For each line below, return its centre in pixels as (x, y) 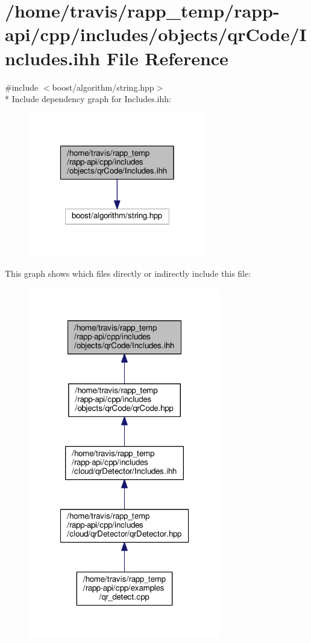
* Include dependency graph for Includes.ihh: (88, 99)
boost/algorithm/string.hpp (103, 87)
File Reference (167, 58)
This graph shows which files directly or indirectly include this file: (128, 273)
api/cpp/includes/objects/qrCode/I (156, 34)
